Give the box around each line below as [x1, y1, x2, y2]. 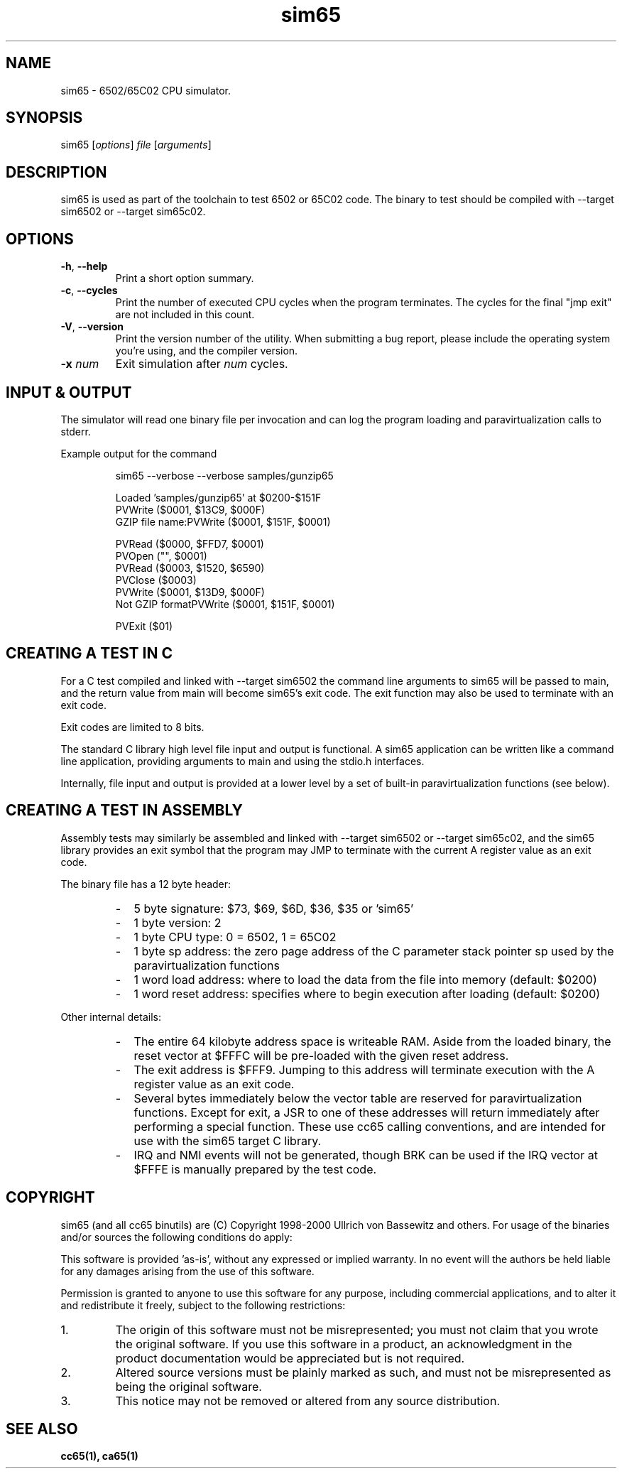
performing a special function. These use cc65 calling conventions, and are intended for [133, 1119, 606, 1134]
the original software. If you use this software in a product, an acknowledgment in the [115, 1336, 572, 1351]
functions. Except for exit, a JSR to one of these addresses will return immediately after [133, 1105, 600, 1120]
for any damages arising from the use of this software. [60, 1264, 315, 1277]
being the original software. [115, 1379, 262, 1394]
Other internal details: [60, 1010, 161, 1023]
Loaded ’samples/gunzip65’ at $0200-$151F [115, 491, 322, 504]
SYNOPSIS [6, 109, 83, 127]
